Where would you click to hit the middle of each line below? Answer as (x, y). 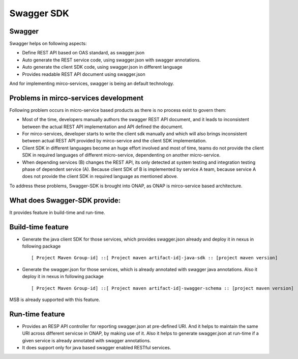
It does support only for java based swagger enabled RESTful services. (97, 348)
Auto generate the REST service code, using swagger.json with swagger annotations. (111, 60)
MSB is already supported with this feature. (55, 300)
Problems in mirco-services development (76, 98)
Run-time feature (37, 314)
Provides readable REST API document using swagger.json (84, 74)
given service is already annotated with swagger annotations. (86, 340)
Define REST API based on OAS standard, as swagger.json (83, 53)
